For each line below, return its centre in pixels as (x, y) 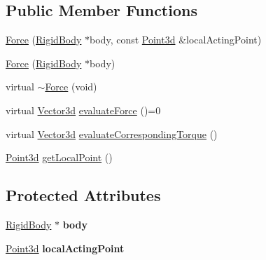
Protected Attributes (83, 195)
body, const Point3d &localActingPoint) (176, 40)
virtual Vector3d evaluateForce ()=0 (83, 110)
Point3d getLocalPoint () (59, 157)
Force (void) (71, 87)
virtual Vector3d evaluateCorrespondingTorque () (112, 134)
